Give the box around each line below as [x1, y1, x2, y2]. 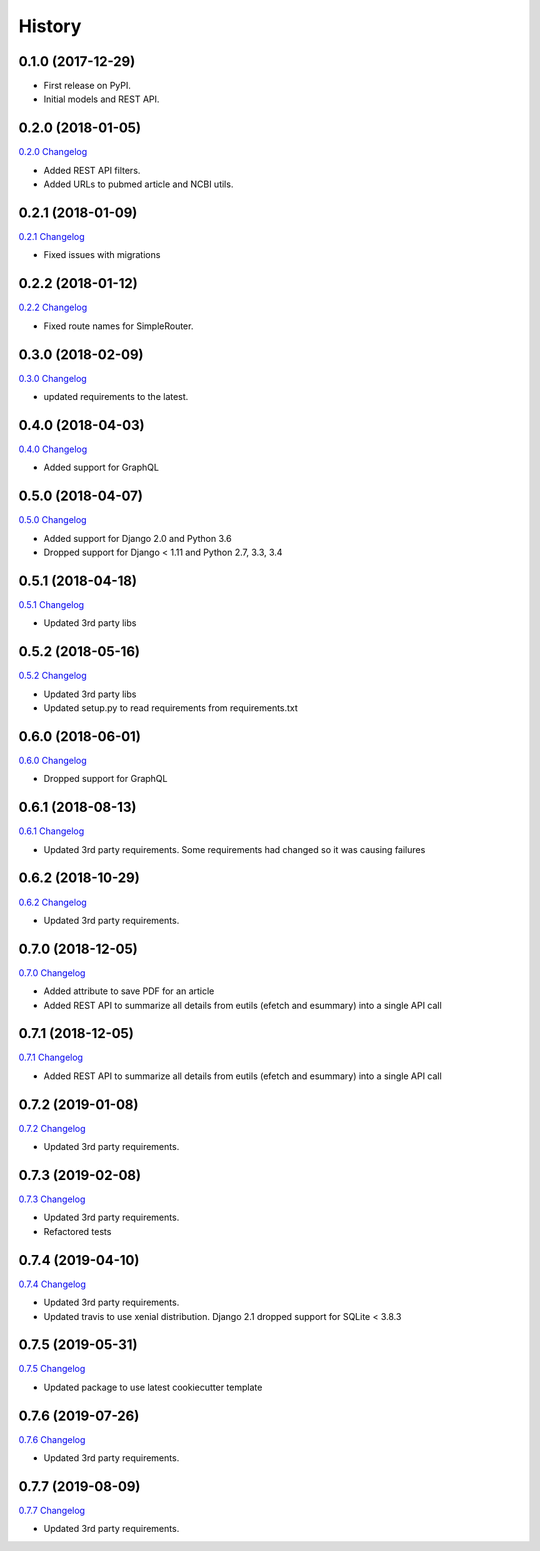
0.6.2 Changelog [18, 896, 87, 908]
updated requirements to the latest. [43, 391, 189, 403]
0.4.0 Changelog [18, 443, 88, 455]
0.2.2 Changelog [18, 301, 88, 314]
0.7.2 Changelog [18, 1122, 86, 1134]
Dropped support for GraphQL [43, 773, 168, 785]
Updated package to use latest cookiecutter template [43, 1381, 263, 1393]
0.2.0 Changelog [18, 146, 88, 158]
